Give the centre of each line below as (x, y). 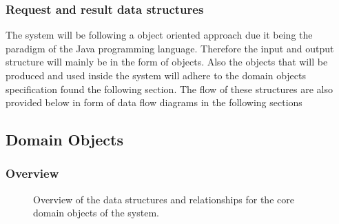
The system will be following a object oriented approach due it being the (159, 35)
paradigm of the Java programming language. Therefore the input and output (170, 48)
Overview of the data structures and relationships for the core (164, 199)
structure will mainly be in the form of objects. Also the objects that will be (167, 62)
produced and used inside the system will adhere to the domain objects (156, 75)
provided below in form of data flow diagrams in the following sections (154, 102)
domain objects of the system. (96, 213)
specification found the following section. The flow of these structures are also (169, 89)
